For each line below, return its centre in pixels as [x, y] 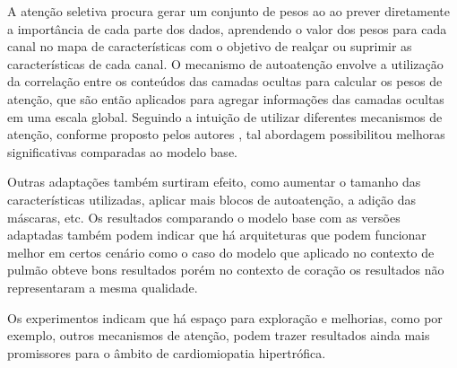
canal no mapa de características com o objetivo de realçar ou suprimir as [210, 46]
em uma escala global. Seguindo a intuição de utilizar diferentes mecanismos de [225, 116]
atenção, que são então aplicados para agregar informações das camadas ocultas [226, 98]
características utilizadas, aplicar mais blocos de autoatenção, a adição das [211, 199]
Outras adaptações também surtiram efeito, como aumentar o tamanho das [214, 182]
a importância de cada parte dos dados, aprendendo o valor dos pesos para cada [227, 28]
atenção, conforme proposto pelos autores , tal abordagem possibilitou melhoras [226, 134]
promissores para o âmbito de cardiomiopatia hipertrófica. [167, 352]
